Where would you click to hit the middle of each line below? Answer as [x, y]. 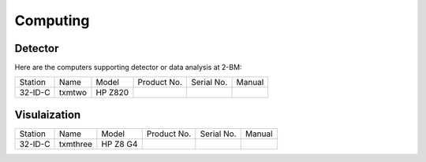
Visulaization [48, 114]
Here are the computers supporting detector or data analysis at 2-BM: [128, 68]
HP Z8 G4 [120, 144]
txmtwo [73, 93]
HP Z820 [112, 93]
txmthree [76, 144]
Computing [52, 20]
